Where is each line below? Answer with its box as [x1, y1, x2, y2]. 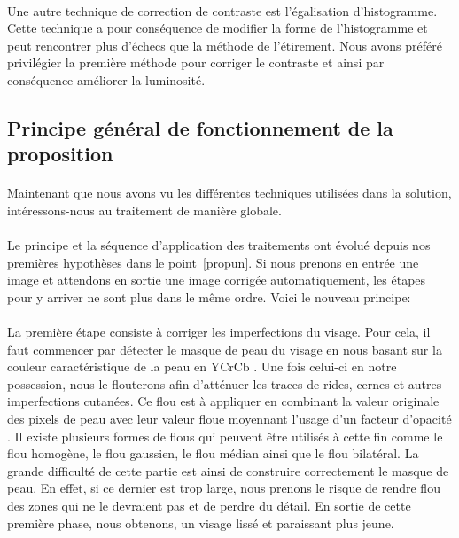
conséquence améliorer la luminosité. [7, 70, 206, 89]
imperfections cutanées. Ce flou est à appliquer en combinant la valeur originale [7, 392, 440, 410]
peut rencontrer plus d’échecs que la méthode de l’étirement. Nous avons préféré [7, 35, 442, 54]
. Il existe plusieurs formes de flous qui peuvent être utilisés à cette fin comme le [7, 426, 443, 445]
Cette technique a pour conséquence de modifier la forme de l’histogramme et [7, 19, 428, 37]
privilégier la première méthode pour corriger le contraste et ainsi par [7, 53, 385, 72]
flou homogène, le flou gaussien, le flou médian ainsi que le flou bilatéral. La [7, 444, 419, 463]
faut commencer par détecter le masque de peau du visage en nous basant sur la [7, 339, 442, 358]
